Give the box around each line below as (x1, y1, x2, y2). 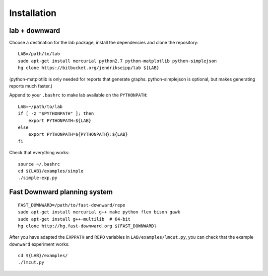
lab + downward (9, 26, 61, 35)
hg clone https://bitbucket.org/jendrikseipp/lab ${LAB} (18, 65, 160, 71)
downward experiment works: (9, 241, 69, 247)
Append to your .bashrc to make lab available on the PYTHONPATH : (9, 92, 148, 98)
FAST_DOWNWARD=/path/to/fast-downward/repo (18, 202, 126, 208)
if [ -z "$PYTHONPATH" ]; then (18, 111, 94, 116)
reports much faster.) (9, 83, 53, 89)
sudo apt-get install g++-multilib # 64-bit (18, 216, 131, 222)
